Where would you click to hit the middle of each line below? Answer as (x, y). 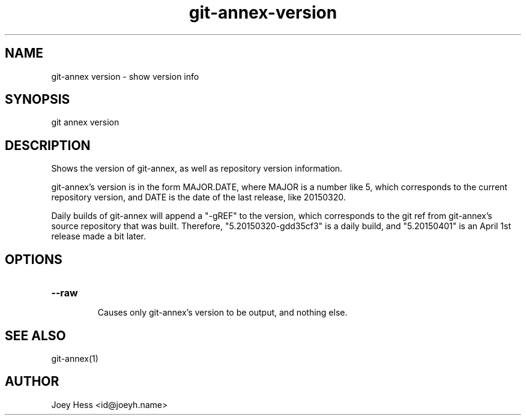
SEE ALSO (35, 335)
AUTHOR (32, 382)
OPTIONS (34, 259)
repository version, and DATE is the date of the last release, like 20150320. (198, 197)
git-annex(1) (75, 358)
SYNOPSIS (38, 100)
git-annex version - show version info (125, 76)
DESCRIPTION (48, 145)
